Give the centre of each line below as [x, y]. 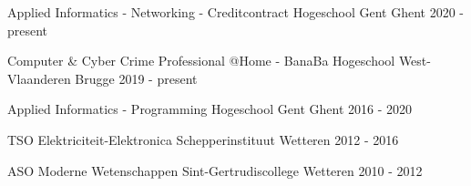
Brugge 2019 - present [136, 78]
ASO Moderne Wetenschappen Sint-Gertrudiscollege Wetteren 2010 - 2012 [215, 170]
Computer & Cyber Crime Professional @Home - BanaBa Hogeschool [201, 61]
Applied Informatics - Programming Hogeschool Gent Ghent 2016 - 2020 [210, 109]
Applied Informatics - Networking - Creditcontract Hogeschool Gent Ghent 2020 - [236, 12]
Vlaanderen [39, 78]
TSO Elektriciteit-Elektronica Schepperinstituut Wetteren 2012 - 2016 [203, 139]
